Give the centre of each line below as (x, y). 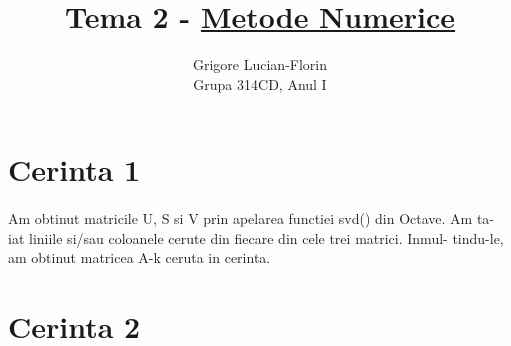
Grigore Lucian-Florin (260, 64)
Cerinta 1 (74, 169)
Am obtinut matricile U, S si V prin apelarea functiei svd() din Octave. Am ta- (251, 218)
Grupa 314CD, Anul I (260, 83)
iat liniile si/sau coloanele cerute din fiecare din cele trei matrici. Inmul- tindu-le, (256, 237)
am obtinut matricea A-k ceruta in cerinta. (139, 257)
